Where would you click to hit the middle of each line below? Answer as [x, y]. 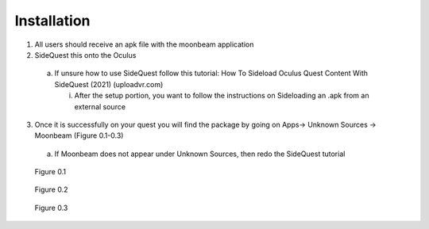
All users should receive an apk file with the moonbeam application [144, 44]
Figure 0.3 [51, 208]
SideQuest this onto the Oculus [85, 55]
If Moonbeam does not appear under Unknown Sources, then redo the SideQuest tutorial [200, 154]
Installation [52, 21]
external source [100, 106]
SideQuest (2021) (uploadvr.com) [109, 84]
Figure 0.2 [51, 189]
